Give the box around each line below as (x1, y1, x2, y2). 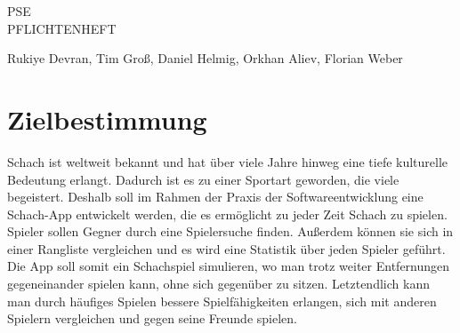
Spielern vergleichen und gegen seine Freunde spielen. (7, 309, 297, 328)
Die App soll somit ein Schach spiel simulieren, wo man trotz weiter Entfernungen (7, 257, 450, 275)
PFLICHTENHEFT (7, 19, 117, 37)
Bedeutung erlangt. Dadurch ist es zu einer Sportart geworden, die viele (7, 170, 399, 188)
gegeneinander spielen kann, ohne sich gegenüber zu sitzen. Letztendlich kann (7, 274, 430, 293)
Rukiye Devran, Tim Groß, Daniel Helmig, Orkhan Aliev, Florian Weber (7, 49, 403, 67)
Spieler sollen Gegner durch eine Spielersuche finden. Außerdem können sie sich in (7, 222, 454, 241)
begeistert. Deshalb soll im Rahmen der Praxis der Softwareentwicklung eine (7, 187, 424, 206)
